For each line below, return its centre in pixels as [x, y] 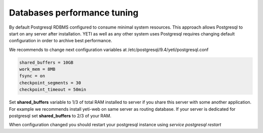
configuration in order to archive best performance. [60, 41]
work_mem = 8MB [37, 69]
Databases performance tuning [74, 13]
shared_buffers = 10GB [46, 62]
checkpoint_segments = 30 [50, 83]
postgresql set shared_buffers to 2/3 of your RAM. [60, 116]
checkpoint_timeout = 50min [53, 90]
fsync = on [32, 76]
